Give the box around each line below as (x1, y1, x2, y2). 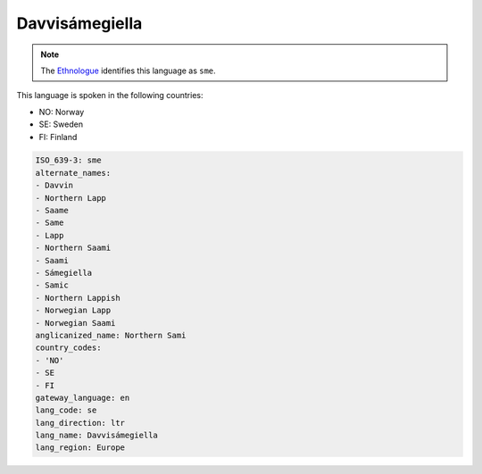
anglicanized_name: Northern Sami (35, 330, 187, 340)
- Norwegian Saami (35, 318, 116, 328)
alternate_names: (35, 168, 112, 178)
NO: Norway (38, 106, 85, 117)
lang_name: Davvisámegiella (35, 430, 158, 441)
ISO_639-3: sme (35, 155, 102, 165)
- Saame (35, 205, 69, 216)
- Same (35, 218, 64, 228)
